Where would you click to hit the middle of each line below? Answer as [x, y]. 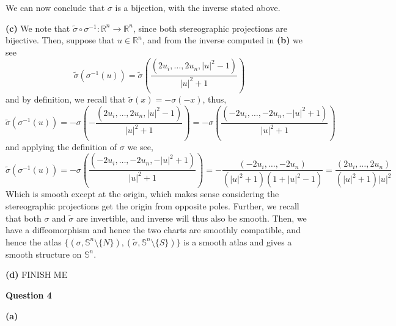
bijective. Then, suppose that [60, 40]
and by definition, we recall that [66, 99]
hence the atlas [34, 241]
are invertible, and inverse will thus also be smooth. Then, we [191, 218]
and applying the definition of [61, 146]
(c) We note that [38, 28]
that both [24, 218]
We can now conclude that [55, 7]
